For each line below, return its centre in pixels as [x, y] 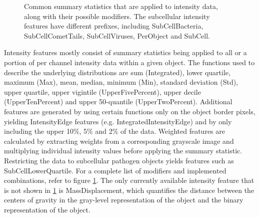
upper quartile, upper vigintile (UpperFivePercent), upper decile [102, 91]
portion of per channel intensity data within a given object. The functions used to [129, 62]
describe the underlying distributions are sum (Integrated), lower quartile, [117, 72]
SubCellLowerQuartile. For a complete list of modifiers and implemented [115, 170]
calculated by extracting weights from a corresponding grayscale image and [119, 141]
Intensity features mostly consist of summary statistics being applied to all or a [125, 52]
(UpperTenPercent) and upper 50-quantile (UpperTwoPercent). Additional [118, 101]
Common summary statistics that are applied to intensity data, [121, 6]
